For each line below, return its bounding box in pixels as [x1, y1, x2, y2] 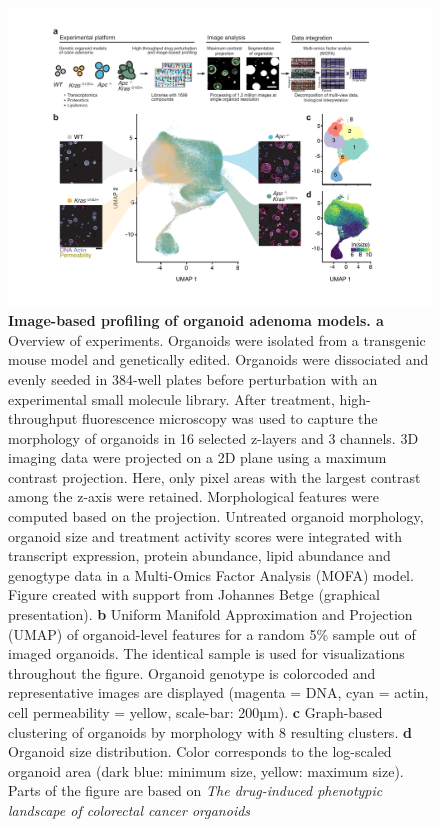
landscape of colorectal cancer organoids [8, 799, 251, 820]
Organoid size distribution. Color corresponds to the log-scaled [8, 741, 392, 762]
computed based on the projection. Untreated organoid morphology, [8, 506, 424, 527]
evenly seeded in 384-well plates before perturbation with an [8, 368, 378, 389]
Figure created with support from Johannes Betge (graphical [8, 584, 380, 605]
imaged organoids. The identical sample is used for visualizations [8, 643, 405, 664]
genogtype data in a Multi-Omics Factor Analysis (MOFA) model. [8, 564, 414, 585]
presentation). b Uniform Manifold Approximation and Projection [8, 604, 413, 625]
